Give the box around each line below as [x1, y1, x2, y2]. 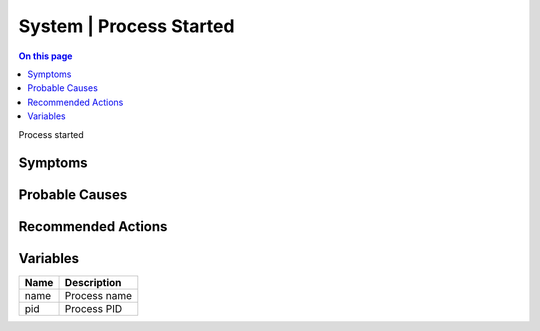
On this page [18, 50, 73, 62]
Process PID [64, 302, 123, 316]
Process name [64, 289, 133, 303]
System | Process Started [18, 15, 235, 37]
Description [64, 276, 122, 290]
